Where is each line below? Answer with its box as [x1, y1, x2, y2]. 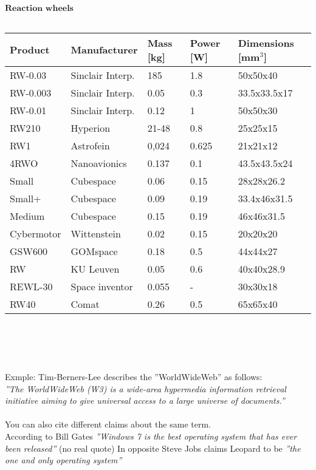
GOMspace [70, 244, 118, 258]
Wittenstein [70, 226, 121, 240]
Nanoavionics [70, 155, 127, 170]
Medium [10, 208, 45, 223]
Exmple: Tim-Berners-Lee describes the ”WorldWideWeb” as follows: [5, 370, 263, 383]
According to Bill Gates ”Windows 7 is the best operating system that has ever [5, 429, 297, 442]
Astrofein [70, 138, 110, 152]
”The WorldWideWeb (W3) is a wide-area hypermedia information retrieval [5, 382, 286, 395]
